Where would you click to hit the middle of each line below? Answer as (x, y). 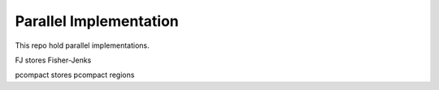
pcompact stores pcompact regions (75, 75)
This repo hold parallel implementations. (82, 45)
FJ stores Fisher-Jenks (53, 60)
